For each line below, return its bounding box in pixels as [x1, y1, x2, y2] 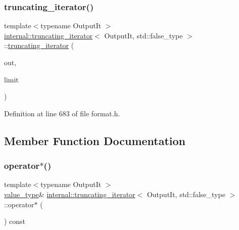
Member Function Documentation [4, 132, 186, 148]
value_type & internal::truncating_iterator [4, 189, 135, 199]
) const [4, 216, 26, 226]
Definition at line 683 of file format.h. [4, 108, 120, 118]
